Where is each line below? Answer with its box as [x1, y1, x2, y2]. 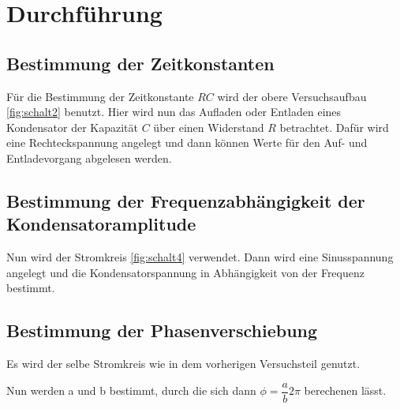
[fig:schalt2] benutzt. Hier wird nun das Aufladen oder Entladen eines [6, 103, 342, 120]
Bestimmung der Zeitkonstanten [6, 51, 275, 75]
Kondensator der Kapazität [6, 118, 139, 135]
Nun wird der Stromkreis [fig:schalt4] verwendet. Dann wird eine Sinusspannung [6, 249, 394, 265]
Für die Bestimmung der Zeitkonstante [6, 88, 194, 104]
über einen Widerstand [153, 118, 264, 135]
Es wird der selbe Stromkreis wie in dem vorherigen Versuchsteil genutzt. [6, 355, 361, 372]
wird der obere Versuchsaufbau [217, 88, 367, 104]
